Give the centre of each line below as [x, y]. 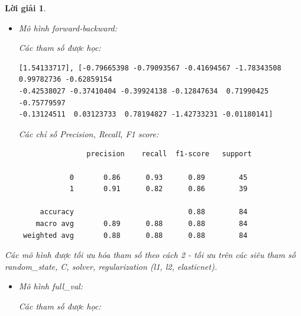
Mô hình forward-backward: [68, 28]
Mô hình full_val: [51, 286]
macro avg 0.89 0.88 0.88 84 [142, 223]
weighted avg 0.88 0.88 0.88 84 [135, 235]
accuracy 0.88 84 [144, 212]
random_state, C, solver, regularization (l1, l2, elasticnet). [111, 266]
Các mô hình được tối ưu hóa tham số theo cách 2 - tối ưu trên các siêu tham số [150, 255]
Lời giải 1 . [25, 8]
